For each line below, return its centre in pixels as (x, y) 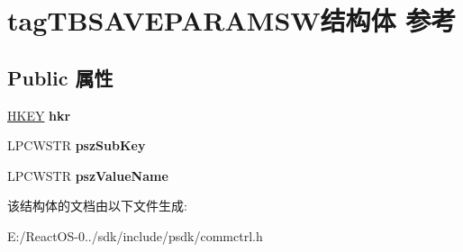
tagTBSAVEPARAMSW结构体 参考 (232, 20)
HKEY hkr (39, 115)
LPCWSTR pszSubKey (77, 145)
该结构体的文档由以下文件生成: (97, 206)
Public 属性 (60, 77)
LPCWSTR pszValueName (88, 175)
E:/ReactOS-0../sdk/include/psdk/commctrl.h (135, 235)
